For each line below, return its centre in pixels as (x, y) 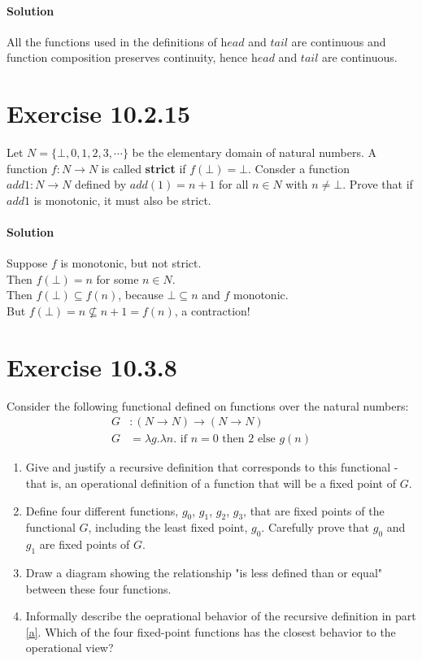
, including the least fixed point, (168, 527)
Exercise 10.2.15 (98, 113)
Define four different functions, (102, 510)
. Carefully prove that (315, 527)
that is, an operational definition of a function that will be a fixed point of (211, 483)
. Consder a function (299, 168)
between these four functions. (98, 588)
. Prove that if (378, 184)
